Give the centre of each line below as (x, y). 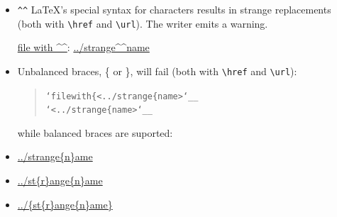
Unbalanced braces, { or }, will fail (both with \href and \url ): (157, 71)
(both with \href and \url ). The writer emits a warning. (143, 23)
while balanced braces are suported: (95, 132)
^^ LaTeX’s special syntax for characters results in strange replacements (174, 9)
